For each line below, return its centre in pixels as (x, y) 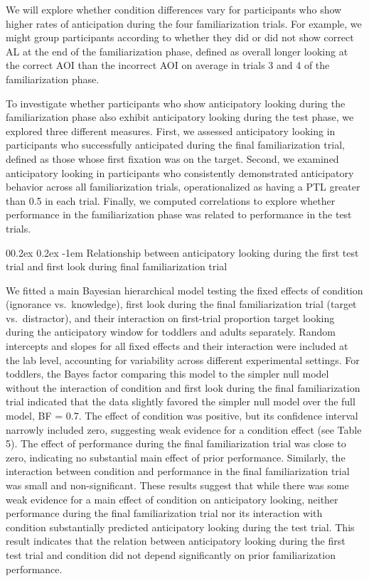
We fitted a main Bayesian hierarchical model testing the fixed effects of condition (184, 290)
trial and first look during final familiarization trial (117, 266)
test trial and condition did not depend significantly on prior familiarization (171, 554)
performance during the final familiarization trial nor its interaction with (164, 513)
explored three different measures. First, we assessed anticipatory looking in (171, 130)
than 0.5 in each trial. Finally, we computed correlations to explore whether (171, 200)
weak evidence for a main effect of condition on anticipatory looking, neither (172, 499)
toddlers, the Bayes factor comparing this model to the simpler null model (167, 374)
